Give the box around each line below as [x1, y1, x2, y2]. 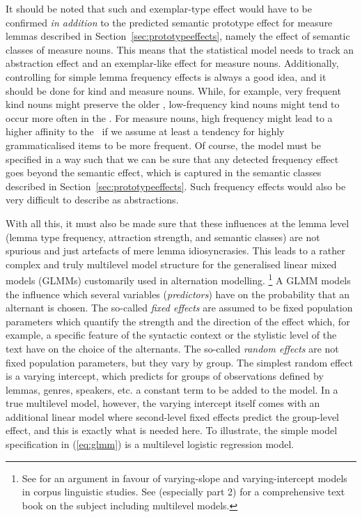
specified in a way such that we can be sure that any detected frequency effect [6, 151, 339, 166]
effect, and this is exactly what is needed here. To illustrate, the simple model [6, 423, 338, 438]
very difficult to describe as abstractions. [6, 192, 179, 207]
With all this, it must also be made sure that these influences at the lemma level [6, 215, 349, 230]
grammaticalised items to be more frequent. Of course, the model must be [6, 137, 322, 152]
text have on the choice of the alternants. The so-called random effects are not [6, 341, 339, 355]
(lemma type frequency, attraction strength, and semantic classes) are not [6, 229, 320, 244]
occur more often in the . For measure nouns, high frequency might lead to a [6, 110, 333, 125]
